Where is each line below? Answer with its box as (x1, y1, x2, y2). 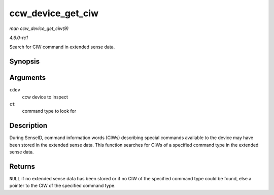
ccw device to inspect (22, 94, 68, 100)
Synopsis (9, 57, 40, 66)
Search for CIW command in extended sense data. (9, 44, 115, 50)
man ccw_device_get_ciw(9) (9, 25, 69, 31)
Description (9, 121, 48, 130)
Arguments (9, 74, 46, 82)
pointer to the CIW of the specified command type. (9, 183, 116, 189)
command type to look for (22, 108, 76, 114)
